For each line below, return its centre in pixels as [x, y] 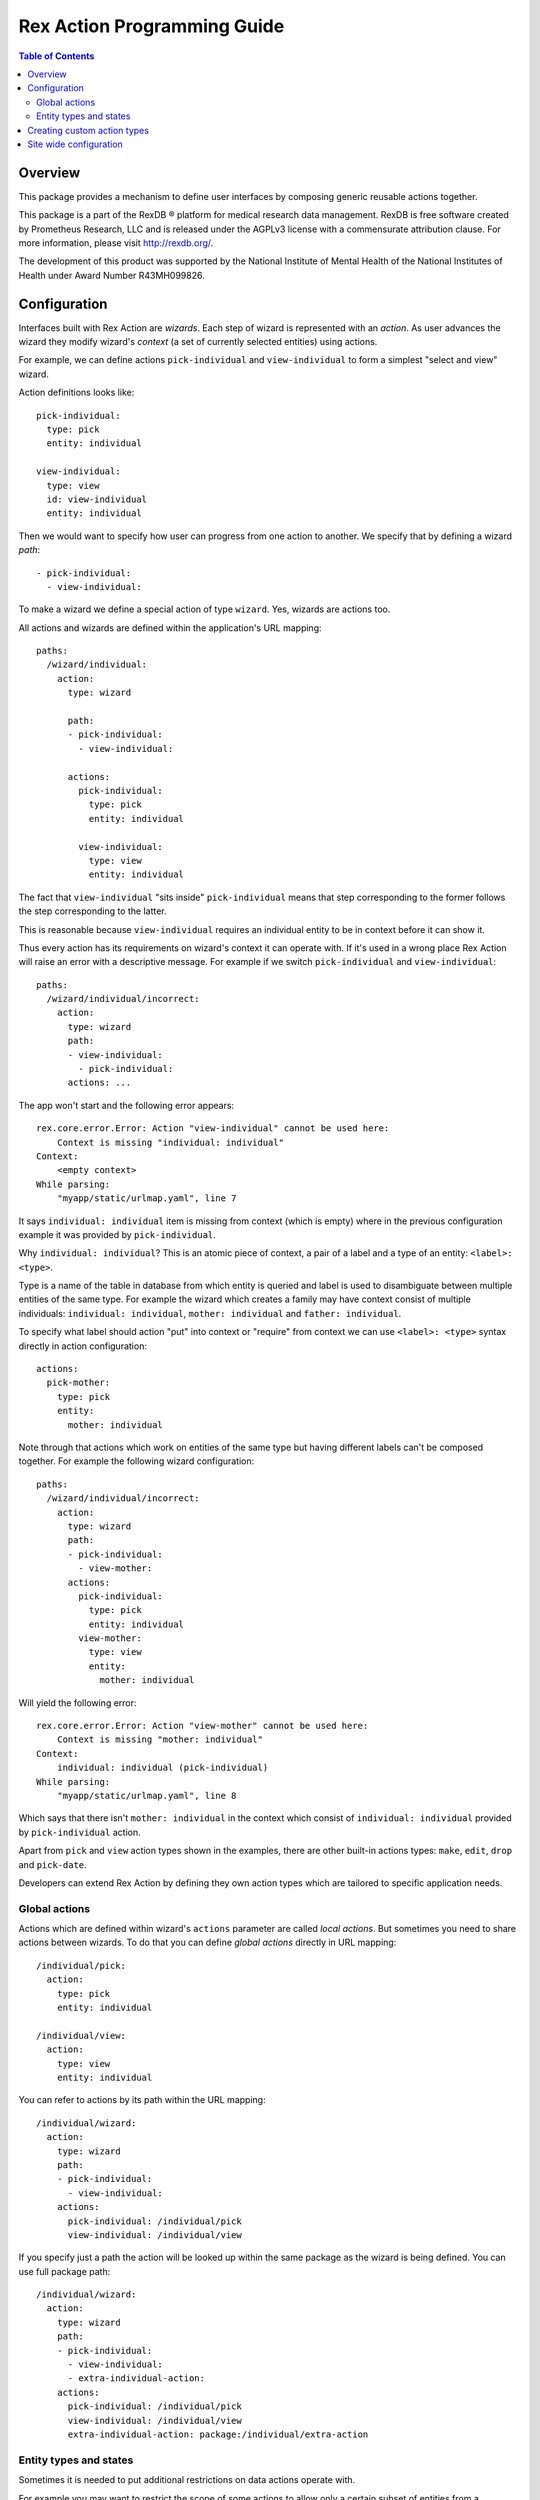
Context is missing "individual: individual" [170, 1142]
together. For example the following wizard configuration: [136, 1461]
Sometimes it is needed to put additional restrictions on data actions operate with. [187, 2480]
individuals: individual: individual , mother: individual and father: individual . [210, 1313]
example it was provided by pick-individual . [117, 1234]
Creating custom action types [88, 130]
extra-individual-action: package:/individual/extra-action [218, 2434]
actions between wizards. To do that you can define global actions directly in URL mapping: [207, 1942]
